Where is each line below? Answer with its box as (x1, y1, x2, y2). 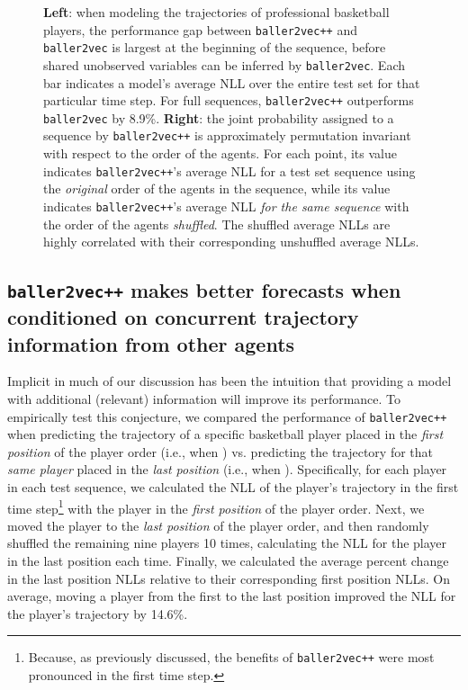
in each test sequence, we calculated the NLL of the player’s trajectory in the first (7, 478, 459, 496)
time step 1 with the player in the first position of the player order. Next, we (7, 496, 425, 517)
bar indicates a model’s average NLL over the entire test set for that (43, 73, 420, 92)
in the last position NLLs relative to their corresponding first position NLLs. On (7, 569, 450, 587)
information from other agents (7, 329, 295, 357)
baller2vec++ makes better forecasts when (7, 276, 401, 304)
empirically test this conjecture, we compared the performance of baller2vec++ (7, 407, 447, 426)
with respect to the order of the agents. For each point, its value (43, 144, 397, 163)
